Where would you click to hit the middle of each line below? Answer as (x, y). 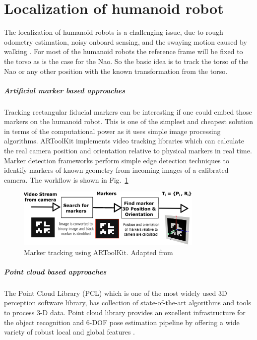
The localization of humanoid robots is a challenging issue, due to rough (114, 32)
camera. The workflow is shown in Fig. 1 (66, 179)
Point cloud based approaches (55, 271)
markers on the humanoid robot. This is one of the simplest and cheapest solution (128, 121)
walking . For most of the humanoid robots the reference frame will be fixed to (124, 51)
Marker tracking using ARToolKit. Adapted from (98, 252)
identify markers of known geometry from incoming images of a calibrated (116, 170)
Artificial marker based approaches (65, 90)
